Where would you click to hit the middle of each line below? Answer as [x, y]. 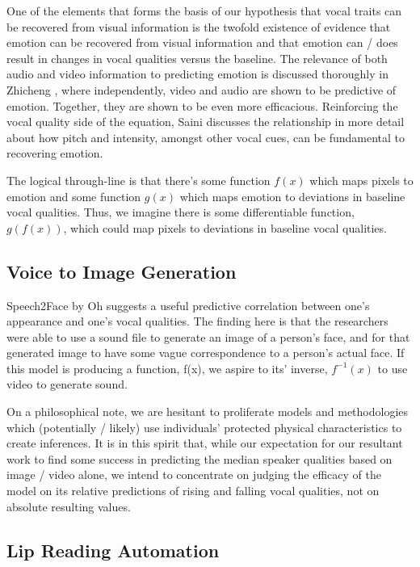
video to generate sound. [67, 384]
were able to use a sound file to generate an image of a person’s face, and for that [208, 336]
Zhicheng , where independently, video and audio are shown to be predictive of [202, 89]
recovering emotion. [55, 153]
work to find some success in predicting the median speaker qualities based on [199, 458]
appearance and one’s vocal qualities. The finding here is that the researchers [197, 321]
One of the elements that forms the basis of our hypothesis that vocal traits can [204, 10]
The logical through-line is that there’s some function [139, 180]
